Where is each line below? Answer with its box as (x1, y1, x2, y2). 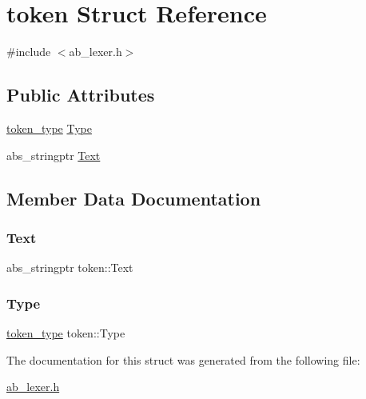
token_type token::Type (6, 324, 125, 341)
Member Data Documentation (6, 186, 261, 210)
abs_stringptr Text (6, 146, 101, 163)
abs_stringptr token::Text (6, 259, 133, 276)
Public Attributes (6, 82, 155, 107)
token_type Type (6, 119, 92, 136)
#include (6, 43, 51, 60)
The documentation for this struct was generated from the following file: (6, 351, 360, 368)
